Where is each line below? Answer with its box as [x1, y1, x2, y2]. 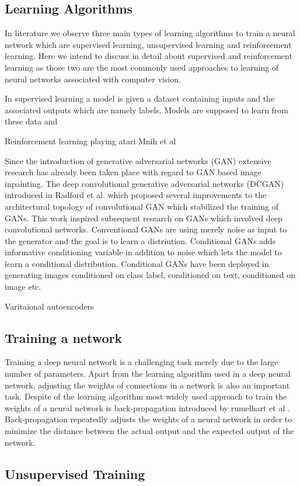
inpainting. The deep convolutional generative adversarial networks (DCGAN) [5, 177, 284, 189]
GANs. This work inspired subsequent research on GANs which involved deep [5, 211, 282, 224]
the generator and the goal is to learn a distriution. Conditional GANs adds [5, 234, 276, 247]
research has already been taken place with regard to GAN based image [5, 166, 261, 178]
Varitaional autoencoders [5, 300, 94, 312]
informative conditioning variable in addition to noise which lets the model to [5, 246, 282, 258]
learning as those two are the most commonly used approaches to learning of [5, 61, 279, 73]
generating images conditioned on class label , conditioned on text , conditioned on [5, 269, 296, 281]
